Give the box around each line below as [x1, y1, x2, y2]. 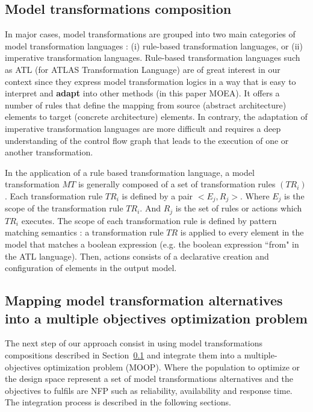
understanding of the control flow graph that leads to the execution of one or [5, 134, 289, 146]
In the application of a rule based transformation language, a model [5, 166, 255, 178]
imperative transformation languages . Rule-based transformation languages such [5, 51, 300, 64]
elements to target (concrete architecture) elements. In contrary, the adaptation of [5, 110, 308, 123]
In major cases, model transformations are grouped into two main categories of [5, 28, 296, 40]
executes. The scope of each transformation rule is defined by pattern [21, 214, 277, 226]
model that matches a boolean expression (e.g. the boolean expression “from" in [5, 238, 299, 251]
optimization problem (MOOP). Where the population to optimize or [43, 360, 300, 373]
